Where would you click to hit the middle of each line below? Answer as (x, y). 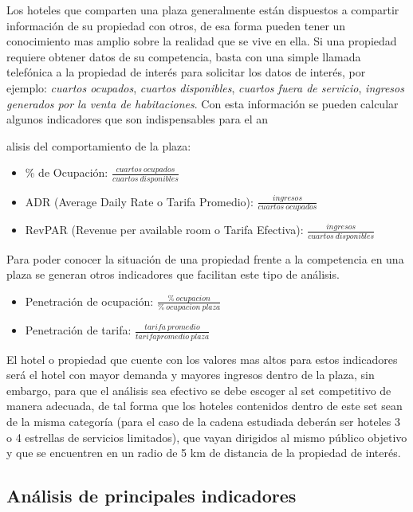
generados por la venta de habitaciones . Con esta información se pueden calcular (203, 103)
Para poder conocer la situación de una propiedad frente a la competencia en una (205, 258)
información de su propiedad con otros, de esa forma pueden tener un (176, 25)
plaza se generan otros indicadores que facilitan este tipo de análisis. (173, 274)
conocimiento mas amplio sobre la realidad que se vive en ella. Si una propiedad (202, 41)
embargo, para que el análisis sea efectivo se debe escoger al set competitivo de (199, 390)
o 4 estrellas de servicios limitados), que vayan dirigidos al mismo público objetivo (207, 437)
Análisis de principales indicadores (151, 496)
